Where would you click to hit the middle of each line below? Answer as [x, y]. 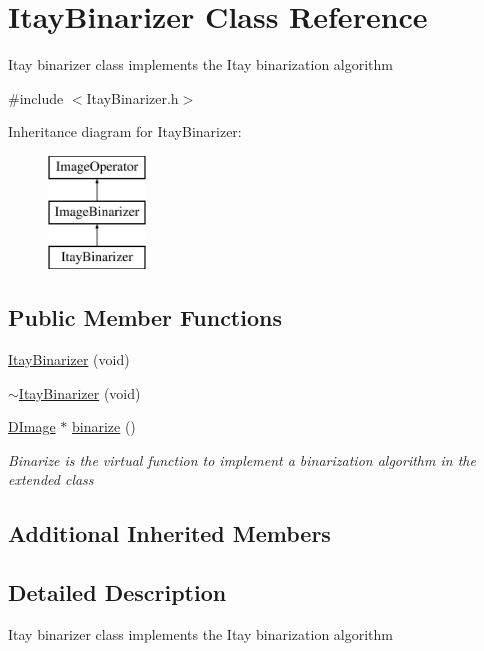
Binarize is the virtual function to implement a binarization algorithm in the [242, 459]
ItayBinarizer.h [132, 97]
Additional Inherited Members [169, 533]
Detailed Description [117, 592]
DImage [32, 426]
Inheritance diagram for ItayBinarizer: [125, 131]
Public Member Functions [145, 317]
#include [36, 97]
